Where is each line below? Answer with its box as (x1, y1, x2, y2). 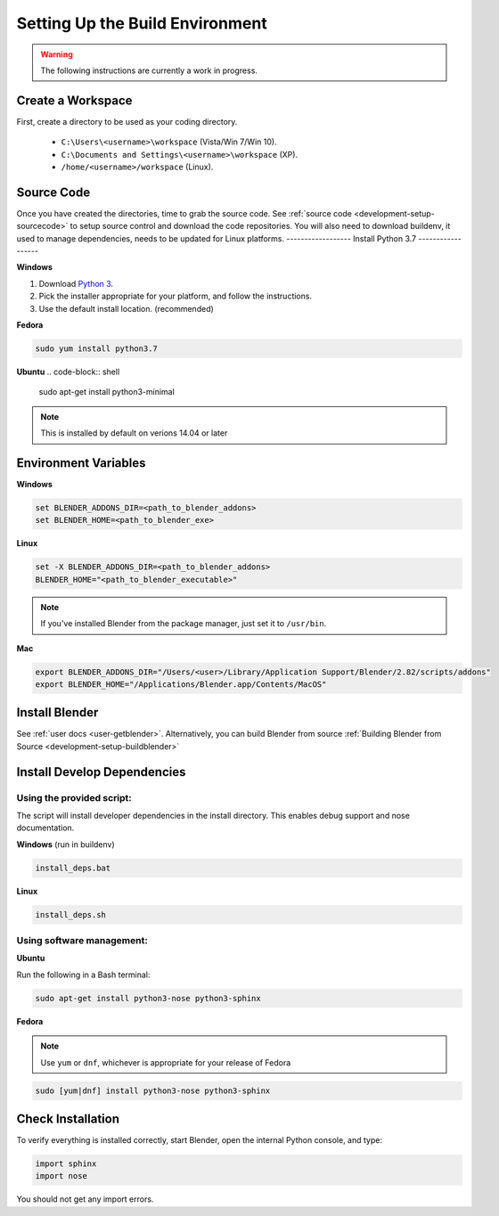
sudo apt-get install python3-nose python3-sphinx (35, 993, 262, 1003)
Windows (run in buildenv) (16, 838, 115, 850)
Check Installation (16, 1112, 120, 1127)
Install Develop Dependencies (16, 764, 186, 779)
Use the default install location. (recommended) (38, 303, 214, 314)
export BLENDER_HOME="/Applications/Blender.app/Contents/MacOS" (35, 679, 327, 690)
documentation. (16, 822, 75, 833)
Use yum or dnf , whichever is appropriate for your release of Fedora (40, 1057, 291, 1068)
